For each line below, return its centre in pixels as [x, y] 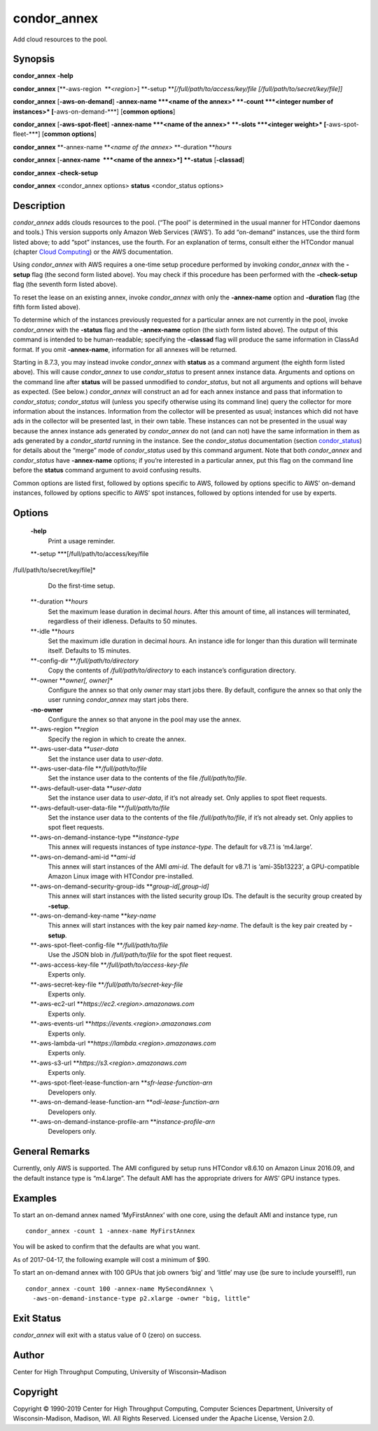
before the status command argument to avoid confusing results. [107, 470]
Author [29, 1355]
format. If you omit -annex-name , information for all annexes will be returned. [125, 349]
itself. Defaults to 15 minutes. [89, 651]
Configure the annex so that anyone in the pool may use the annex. [145, 719]
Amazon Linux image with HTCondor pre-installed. [121, 876]
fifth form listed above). [47, 307]
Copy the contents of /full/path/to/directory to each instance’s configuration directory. [172, 670]
